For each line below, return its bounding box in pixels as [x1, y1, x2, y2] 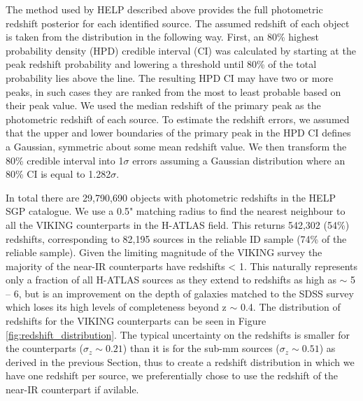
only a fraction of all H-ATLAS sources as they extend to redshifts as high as [6, 272, 336, 287]
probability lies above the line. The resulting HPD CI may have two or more [6, 70, 334, 85]
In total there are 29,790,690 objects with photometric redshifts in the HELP [6, 190, 336, 204]
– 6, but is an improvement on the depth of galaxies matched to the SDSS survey [6, 286, 354, 300]
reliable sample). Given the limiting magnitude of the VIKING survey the [6, 245, 322, 260]
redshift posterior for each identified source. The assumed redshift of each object [6, 15, 350, 30]
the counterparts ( [6, 341, 83, 356]
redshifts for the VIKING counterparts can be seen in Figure [6, 314, 266, 328]
